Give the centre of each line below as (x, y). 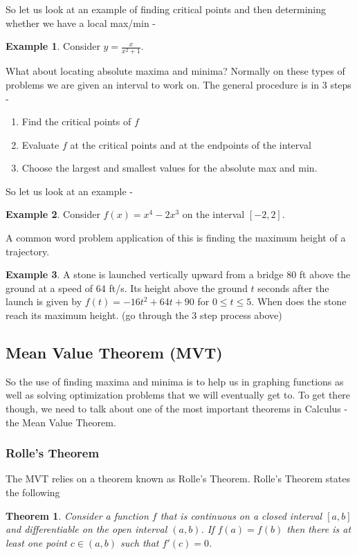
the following (33, 492)
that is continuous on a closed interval (241, 515)
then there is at (319, 529)
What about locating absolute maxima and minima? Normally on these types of (175, 71)
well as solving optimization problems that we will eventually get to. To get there (178, 395)
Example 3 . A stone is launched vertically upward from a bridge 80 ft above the (178, 274)
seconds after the (293, 288)
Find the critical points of (76, 121)
